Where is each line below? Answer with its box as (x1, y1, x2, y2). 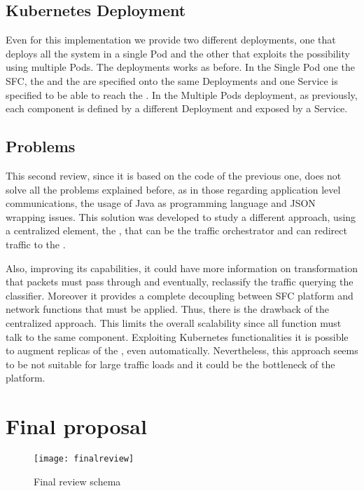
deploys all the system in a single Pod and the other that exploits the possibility (6, 46, 350, 60)
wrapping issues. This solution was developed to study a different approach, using (6, 209, 356, 224)
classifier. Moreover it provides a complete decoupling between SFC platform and (6, 288, 353, 302)
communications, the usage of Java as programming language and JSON (6, 196, 316, 210)
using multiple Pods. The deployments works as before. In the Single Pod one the (6, 60, 356, 74)
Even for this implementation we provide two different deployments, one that (6, 32, 336, 47)
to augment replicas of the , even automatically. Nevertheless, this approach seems (6, 343, 358, 358)
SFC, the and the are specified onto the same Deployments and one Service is (6, 73, 338, 88)
